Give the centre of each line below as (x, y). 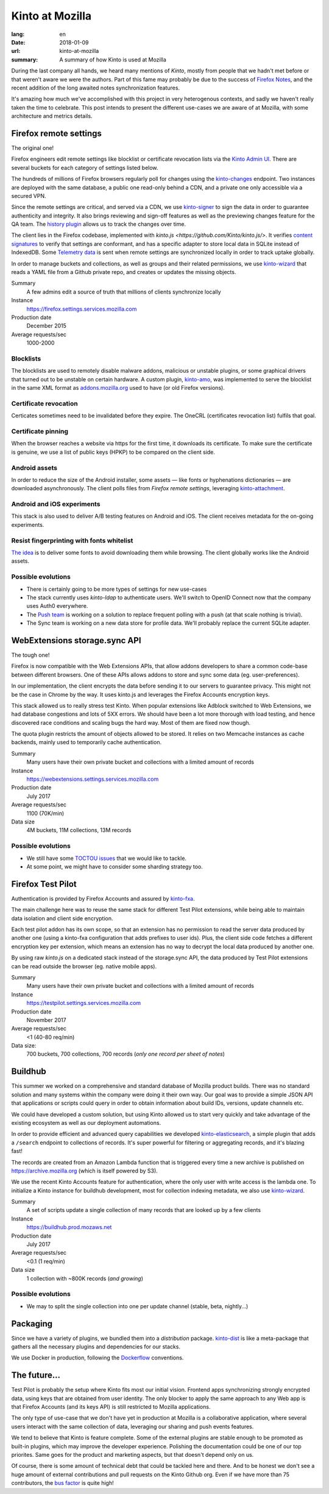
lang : (18, 34)
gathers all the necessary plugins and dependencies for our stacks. (96, 1347)
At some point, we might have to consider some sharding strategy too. (115, 866)
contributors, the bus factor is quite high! (62, 1483)
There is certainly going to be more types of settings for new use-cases (117, 589)
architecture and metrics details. (52, 116)
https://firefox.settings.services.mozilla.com (82, 309)
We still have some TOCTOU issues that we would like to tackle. (107, 858)
